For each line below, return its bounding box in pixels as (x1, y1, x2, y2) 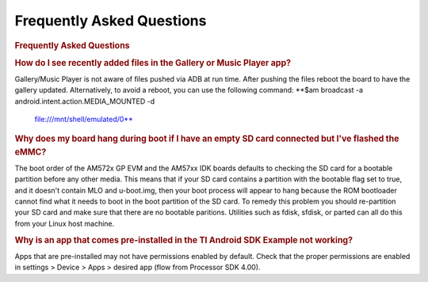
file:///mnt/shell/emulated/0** (34, 115, 134, 124)
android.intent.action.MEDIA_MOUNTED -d (14, 96, 155, 106)
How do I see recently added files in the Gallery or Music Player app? (14, 57, 292, 68)
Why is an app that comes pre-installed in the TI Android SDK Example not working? (14, 234, 353, 246)
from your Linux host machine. (14, 219, 115, 228)
